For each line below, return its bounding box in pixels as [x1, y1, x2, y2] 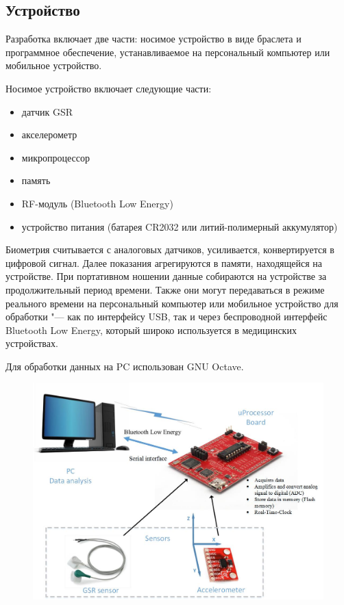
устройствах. [5, 336, 58, 350]
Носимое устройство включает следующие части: [5, 81, 212, 95]
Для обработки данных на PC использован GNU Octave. [5, 359, 244, 373]
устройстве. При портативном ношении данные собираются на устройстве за [5, 269, 327, 283]
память [21, 173, 51, 188]
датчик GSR [21, 104, 73, 118]
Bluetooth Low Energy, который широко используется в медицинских [5, 322, 297, 337]
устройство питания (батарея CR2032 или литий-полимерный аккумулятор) [21, 219, 338, 233]
